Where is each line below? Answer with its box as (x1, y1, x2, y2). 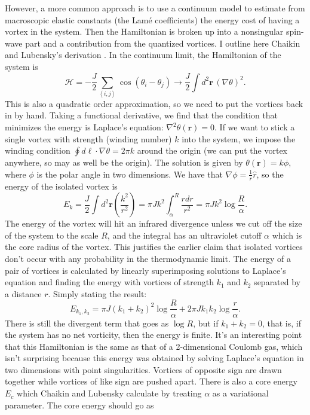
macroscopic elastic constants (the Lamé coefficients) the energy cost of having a (5, 13, 300, 26)
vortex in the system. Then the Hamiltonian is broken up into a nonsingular (5, 25, 284, 38)
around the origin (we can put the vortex (137, 144, 287, 157)
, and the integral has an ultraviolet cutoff (107, 228, 262, 241)
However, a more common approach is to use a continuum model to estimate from (5, 2, 305, 14)
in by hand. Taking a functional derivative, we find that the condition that (5, 109, 278, 121)
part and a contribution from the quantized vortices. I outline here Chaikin (25, 36, 300, 49)
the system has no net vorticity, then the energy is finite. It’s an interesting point (5, 328, 302, 341)
